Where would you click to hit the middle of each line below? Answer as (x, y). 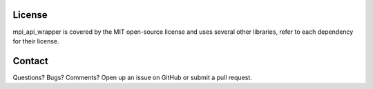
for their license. (36, 41)
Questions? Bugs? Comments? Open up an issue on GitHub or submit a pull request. (132, 77)
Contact (30, 61)
